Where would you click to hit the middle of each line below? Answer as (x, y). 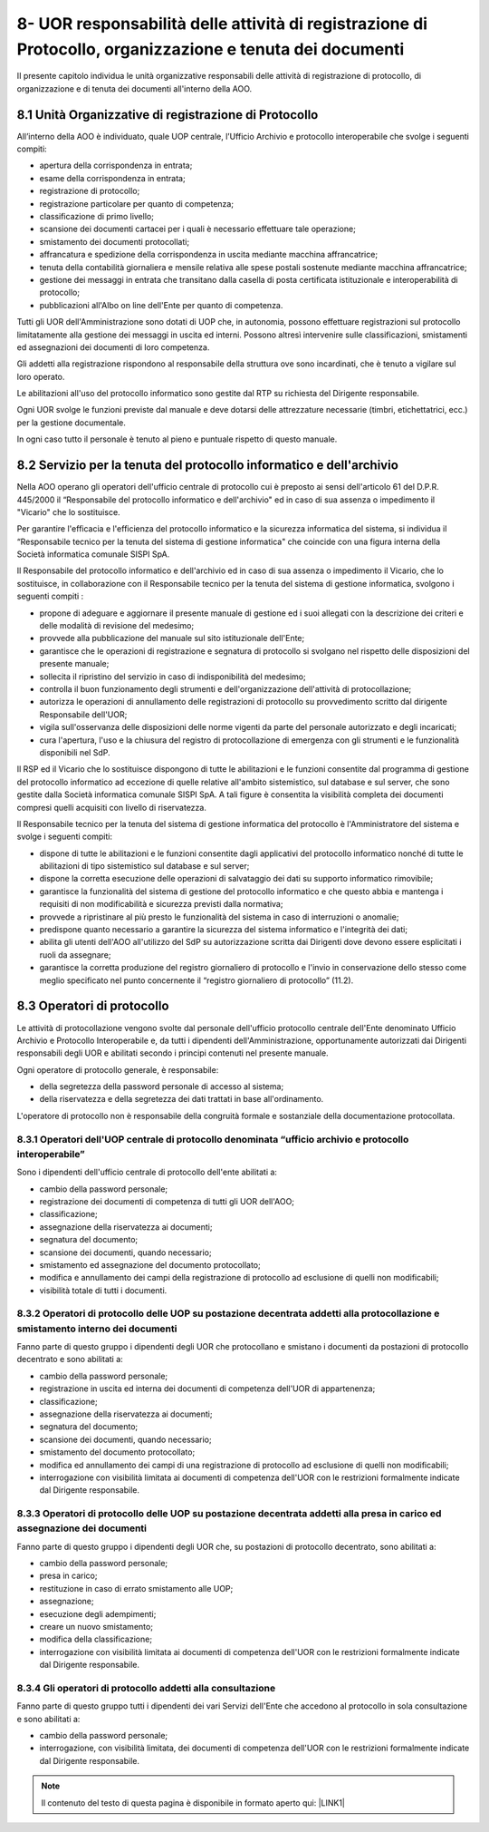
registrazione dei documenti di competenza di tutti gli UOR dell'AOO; (167, 1201)
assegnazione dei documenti (82, 1528)
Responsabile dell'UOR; (83, 714)
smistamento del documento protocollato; (117, 1452)
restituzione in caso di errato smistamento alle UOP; (136, 1588)
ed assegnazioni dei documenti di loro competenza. (113, 347)
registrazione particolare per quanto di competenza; (137, 203)
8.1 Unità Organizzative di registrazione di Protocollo (168, 115)
